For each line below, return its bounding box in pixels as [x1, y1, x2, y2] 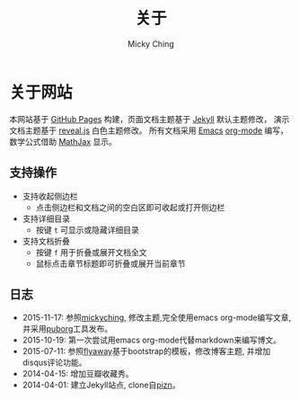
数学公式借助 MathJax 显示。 [9, 136, 117, 146]
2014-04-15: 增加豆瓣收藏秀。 [22, 368, 134, 379]
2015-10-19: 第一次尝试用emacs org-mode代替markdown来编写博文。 [22, 334, 281, 346]
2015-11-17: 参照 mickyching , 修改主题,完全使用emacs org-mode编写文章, [22, 312, 292, 324]
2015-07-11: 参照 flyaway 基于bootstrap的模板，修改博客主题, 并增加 [22, 346, 271, 357]
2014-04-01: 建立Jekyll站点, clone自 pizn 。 [22, 379, 181, 391]
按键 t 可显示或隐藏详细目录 [35, 224, 139, 235]
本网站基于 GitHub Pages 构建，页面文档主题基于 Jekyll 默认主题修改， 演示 [9, 113, 290, 124]
